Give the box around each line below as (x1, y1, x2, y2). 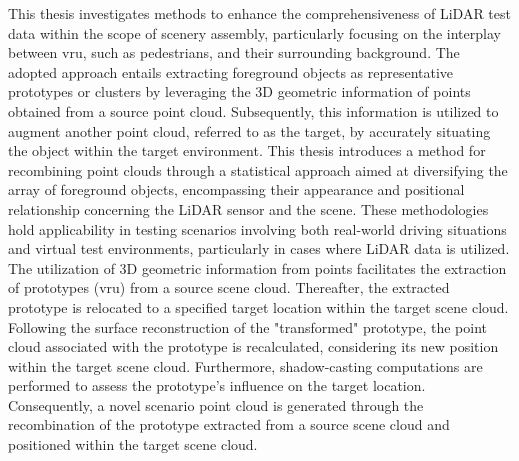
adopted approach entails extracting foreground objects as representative (8, 61, 454, 82)
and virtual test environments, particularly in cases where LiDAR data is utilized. (8, 238, 510, 259)
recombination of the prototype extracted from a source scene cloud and (8, 414, 450, 435)
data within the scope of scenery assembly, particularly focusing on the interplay (8, 22, 501, 43)
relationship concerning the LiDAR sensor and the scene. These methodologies (8, 198, 489, 219)
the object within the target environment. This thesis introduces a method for (8, 140, 486, 161)
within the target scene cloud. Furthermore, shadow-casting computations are (8, 355, 483, 376)
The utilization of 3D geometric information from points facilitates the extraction (8, 257, 507, 278)
